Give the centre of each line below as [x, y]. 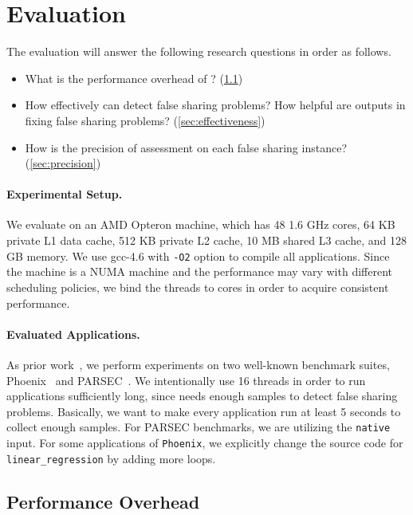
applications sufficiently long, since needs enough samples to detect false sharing [202, 396]
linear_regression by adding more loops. [111, 458]
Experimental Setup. [65, 194]
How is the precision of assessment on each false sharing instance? [186, 147]
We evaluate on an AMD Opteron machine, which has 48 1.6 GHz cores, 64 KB [201, 224]
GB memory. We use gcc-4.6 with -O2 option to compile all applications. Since [198, 256]
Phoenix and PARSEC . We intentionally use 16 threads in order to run [186, 380]
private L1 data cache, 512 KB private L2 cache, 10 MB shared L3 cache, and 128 [206, 240]
